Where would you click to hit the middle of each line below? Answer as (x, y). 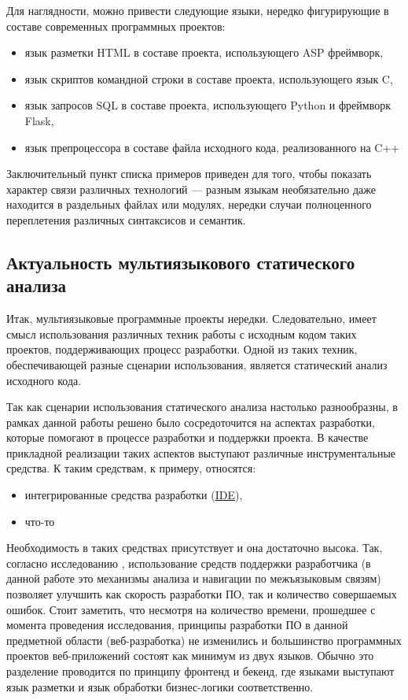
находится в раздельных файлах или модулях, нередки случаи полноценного (189, 204)
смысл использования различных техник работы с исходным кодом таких (182, 333)
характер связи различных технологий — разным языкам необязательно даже (191, 189)
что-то (40, 521)
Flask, (39, 120)
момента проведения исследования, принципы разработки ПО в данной (177, 625)
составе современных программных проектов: (116, 26)
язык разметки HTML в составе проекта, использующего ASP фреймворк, (204, 52)
